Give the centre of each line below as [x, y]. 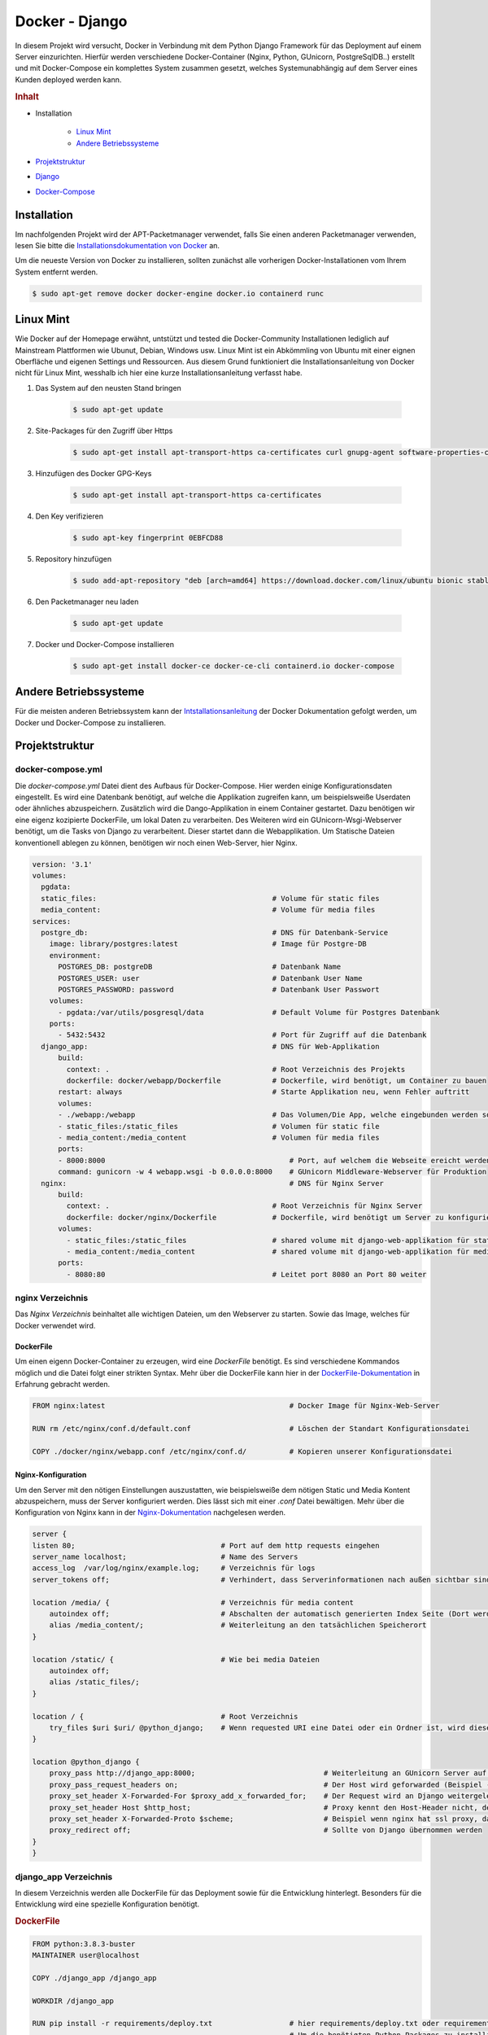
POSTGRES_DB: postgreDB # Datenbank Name [200, 967]
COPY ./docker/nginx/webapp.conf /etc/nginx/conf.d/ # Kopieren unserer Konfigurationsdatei [242, 1451]
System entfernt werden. [57, 272]
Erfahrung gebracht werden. [63, 1384]
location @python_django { [86, 1762]
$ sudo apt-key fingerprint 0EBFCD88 [148, 538]
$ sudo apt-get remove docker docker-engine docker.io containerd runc [178, 293]
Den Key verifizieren [69, 516]
